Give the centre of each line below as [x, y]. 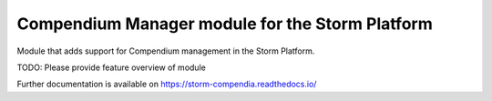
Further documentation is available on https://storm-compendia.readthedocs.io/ [167, 84]
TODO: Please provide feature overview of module [112, 67]
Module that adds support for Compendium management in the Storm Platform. [166, 51]
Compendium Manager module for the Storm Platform [225, 24]
